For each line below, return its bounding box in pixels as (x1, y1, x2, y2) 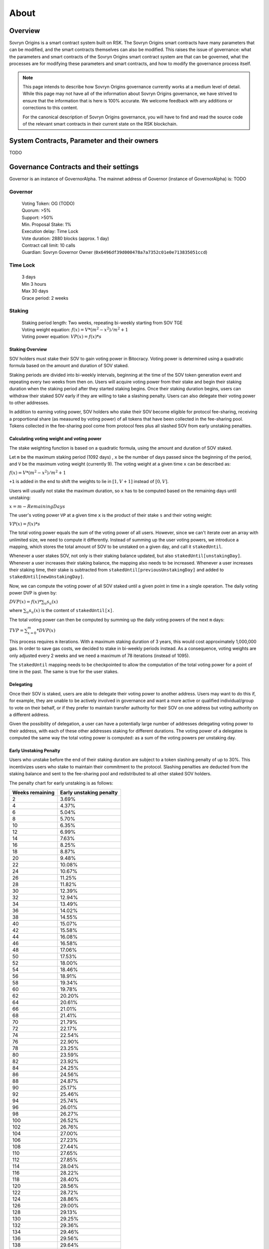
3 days (21, 274, 36, 280)
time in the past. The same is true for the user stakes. (9, 668, 119, 674)
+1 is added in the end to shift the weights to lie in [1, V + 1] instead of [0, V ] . (9, 479, 169, 485)
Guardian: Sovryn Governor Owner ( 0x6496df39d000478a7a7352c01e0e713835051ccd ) (21, 249, 208, 255)
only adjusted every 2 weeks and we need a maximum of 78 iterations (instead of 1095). (9, 652, 190, 658)
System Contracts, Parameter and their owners (9, 136, 159, 145)
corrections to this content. (22, 105, 78, 111)
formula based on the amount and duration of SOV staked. (9, 363, 129, 369)
